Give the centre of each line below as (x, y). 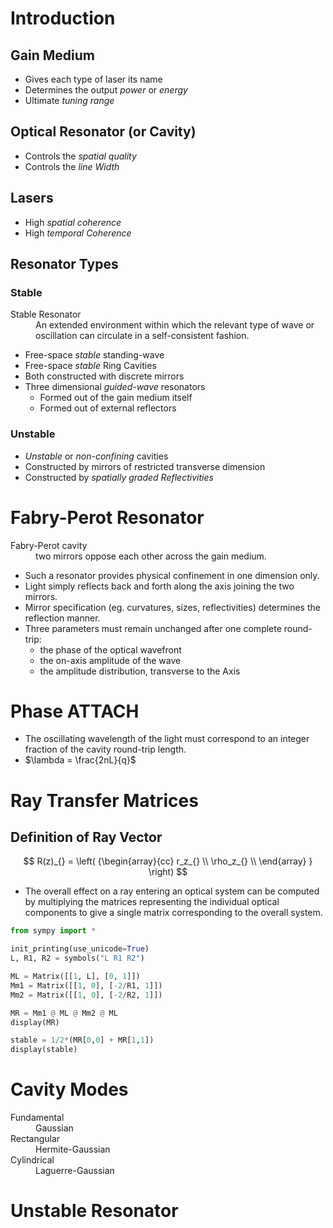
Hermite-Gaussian (73, 1149)
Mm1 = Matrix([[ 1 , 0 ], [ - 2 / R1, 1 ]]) (86, 985)
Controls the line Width (72, 166)
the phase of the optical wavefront (110, 649)
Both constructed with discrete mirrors (104, 376)
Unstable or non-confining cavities (96, 456)
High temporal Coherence (78, 233)
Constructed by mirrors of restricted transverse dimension (145, 466)
